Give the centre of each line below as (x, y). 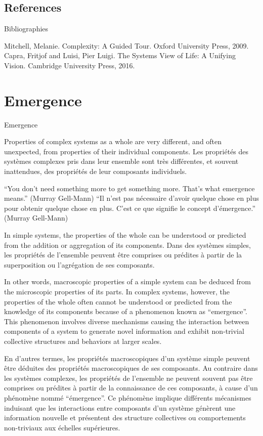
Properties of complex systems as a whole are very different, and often (113, 141)
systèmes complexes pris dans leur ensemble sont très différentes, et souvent (121, 161)
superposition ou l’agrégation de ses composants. (79, 264)
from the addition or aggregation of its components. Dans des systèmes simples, (127, 245)
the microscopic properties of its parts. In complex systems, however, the (117, 292)
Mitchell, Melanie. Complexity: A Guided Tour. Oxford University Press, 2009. (126, 45)
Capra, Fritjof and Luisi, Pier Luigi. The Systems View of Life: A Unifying (120, 55)
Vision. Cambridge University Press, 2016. (70, 65)
